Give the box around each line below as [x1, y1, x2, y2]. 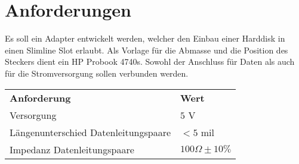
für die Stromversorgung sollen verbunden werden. [5, 67, 189, 79]
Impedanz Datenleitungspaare [10, 142, 134, 156]
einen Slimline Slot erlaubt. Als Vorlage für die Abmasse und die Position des [5, 43, 288, 56]
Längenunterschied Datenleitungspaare [10, 125, 171, 139]
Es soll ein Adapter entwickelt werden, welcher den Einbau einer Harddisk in [5, 32, 285, 45]
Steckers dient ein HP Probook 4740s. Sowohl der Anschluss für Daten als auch [5, 55, 295, 68]
